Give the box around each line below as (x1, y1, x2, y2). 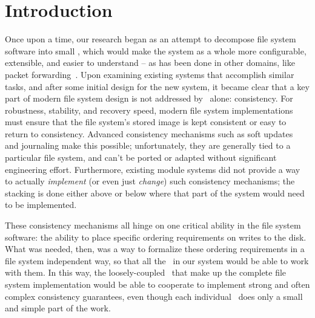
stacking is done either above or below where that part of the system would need (5, 186, 305, 199)
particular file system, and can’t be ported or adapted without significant (5, 151, 277, 164)
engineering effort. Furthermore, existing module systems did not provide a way (5, 163, 300, 175)
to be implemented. (5, 198, 77, 211)
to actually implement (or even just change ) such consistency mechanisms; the (5, 175, 295, 187)
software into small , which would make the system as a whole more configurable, (5, 44, 307, 57)
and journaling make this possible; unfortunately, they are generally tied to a (5, 139, 291, 152)
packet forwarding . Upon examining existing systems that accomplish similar (5, 68, 294, 80)
